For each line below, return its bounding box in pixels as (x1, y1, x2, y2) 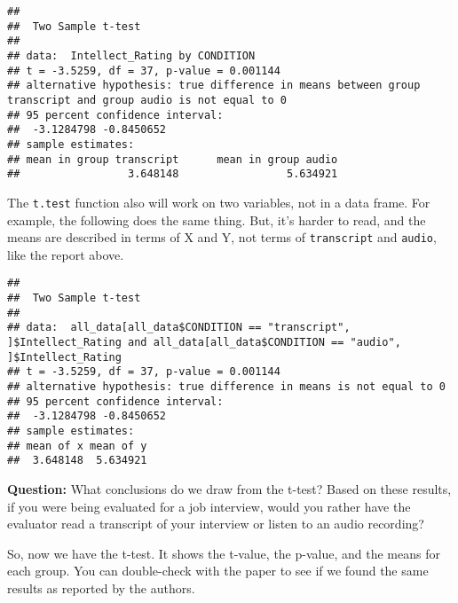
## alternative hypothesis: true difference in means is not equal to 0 (7, 380, 446, 393)
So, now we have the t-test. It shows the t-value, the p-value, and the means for (7, 544, 440, 562)
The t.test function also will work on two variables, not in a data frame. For (7, 192, 430, 211)
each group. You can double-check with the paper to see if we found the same (7, 561, 429, 580)
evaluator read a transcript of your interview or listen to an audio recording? (7, 514, 424, 533)
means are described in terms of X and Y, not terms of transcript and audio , (7, 228, 437, 247)
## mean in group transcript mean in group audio (7, 153, 338, 166)
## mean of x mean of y (7, 439, 147, 452)
